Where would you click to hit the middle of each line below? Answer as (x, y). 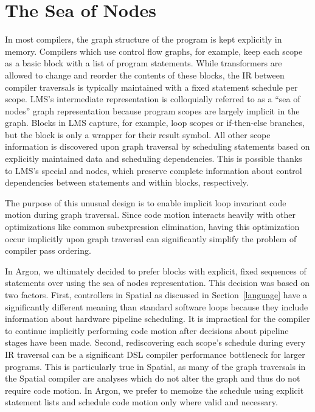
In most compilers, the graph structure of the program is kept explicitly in (144, 39)
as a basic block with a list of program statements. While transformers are (144, 63)
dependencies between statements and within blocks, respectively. (127, 182)
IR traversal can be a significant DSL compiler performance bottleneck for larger (155, 354)
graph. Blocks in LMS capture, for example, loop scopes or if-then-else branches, (155, 123)
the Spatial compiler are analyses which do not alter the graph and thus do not (153, 378)
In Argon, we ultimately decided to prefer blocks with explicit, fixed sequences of (156, 271)
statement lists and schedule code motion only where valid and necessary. (141, 402)
